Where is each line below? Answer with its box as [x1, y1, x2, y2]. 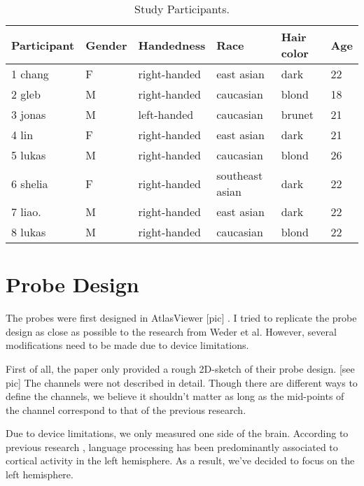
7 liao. [11, 203, 41, 220]
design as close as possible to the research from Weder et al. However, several [6, 324, 337, 338]
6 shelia [11, 175, 48, 192]
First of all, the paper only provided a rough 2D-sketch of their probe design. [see [6, 361, 355, 376]
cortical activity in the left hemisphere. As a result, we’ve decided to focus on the [6, 453, 355, 468]
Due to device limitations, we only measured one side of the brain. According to [6, 426, 349, 441]
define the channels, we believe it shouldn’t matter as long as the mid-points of [6, 389, 344, 403]
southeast [216, 167, 263, 183]
